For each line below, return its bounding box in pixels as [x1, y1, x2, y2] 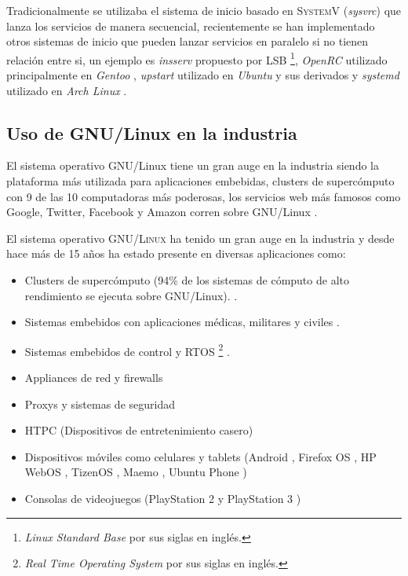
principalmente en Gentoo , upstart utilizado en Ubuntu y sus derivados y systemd [6, 67, 399, 83]
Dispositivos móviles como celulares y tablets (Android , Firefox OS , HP [24, 448, 377, 464]
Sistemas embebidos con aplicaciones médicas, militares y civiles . [24, 314, 340, 330]
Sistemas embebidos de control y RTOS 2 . [24, 340, 230, 359]
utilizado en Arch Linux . [6, 82, 127, 98]
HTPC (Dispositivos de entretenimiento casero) [24, 422, 253, 438]
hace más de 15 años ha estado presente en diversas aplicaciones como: [6, 245, 346, 262]
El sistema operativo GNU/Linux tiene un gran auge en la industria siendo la [6, 157, 379, 174]
